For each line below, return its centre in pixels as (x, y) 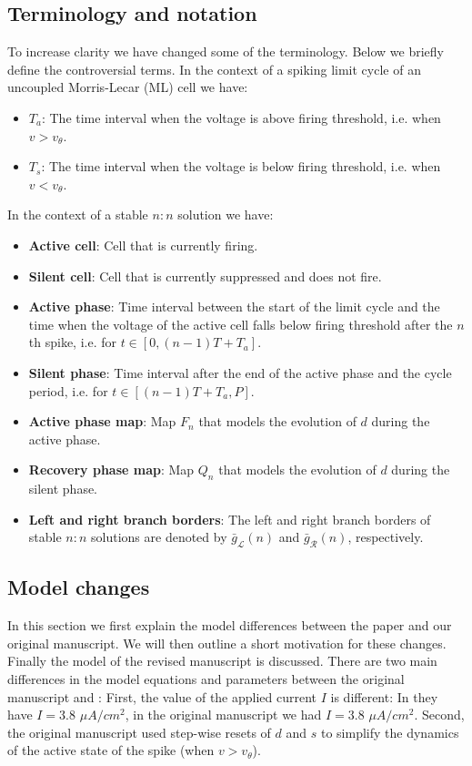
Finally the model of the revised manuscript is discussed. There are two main (222, 661)
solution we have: (226, 214)
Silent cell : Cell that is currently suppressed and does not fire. (205, 276)
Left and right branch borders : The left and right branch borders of (230, 519)
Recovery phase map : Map (111, 470)
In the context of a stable (78, 214)
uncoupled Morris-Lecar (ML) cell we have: (128, 87)
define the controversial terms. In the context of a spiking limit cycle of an (214, 69)
